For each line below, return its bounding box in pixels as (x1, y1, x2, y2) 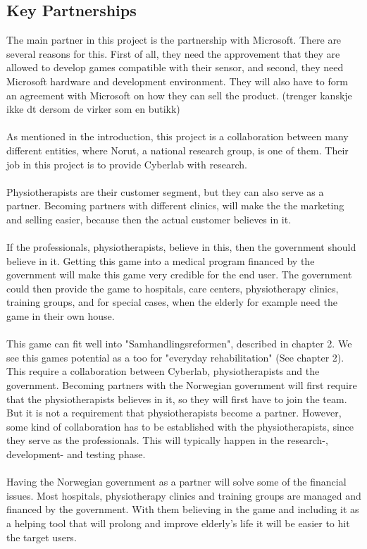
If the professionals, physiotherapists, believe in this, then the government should (6, 240, 356, 254)
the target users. (6, 529, 77, 544)
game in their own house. (6, 309, 115, 323)
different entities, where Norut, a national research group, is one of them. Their (6, 142, 349, 157)
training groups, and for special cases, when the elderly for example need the (6, 295, 337, 309)
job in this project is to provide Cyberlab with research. (6, 156, 247, 171)
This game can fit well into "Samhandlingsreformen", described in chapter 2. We (6, 336, 352, 351)
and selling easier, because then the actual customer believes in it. (6, 211, 292, 226)
